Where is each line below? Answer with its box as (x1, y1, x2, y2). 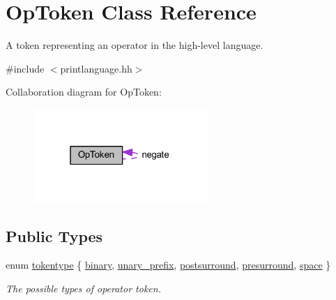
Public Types (6, 225, 103, 246)
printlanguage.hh (60, 61, 132, 75)
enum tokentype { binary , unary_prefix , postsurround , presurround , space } (6, 257, 331, 272)
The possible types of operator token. (6, 280, 161, 295)
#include (6, 61, 45, 75)
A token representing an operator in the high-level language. (6, 38, 264, 52)
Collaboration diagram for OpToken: (6, 84, 162, 99)
